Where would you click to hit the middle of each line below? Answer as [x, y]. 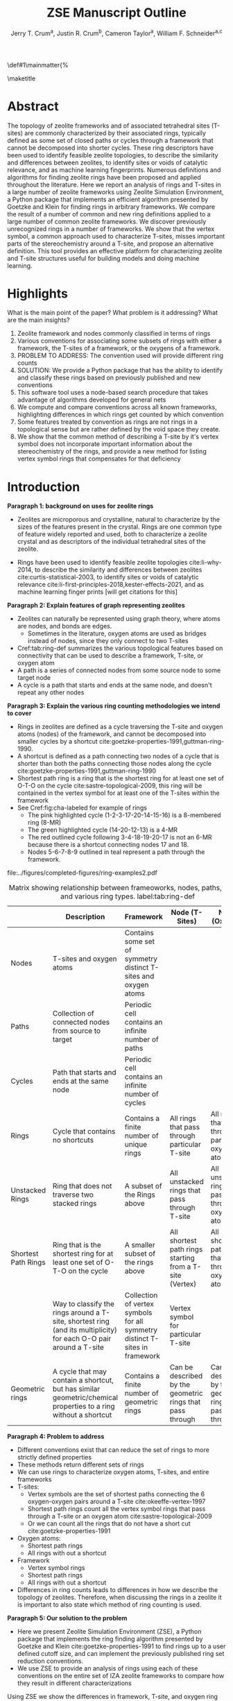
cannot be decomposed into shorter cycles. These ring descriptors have [110, 148]
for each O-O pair [82, 1339]
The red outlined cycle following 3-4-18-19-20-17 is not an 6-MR [120, 837]
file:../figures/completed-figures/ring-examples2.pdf [82, 873]
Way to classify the [83, 1304]
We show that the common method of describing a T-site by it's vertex [118, 437]
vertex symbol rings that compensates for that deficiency [99, 459]
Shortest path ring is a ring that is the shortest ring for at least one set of [120, 778]
